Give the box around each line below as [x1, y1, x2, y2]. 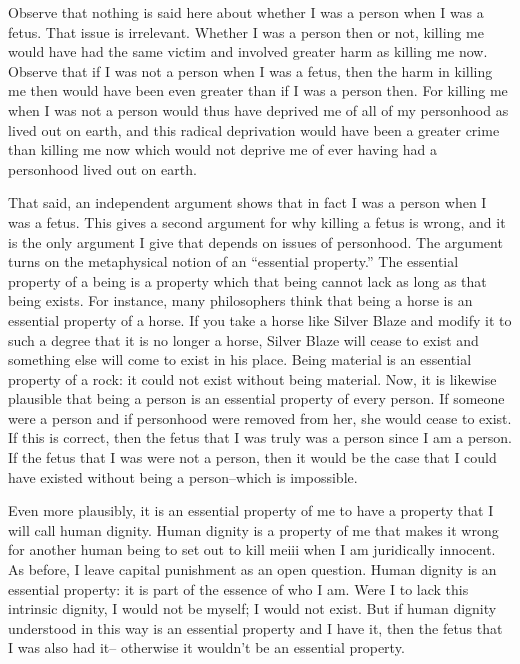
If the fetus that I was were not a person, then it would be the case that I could [8, 447, 497, 468]
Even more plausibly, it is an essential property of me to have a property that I [8, 500, 494, 521]
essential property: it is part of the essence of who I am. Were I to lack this [8, 578, 469, 599]
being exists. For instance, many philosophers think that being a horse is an [8, 290, 473, 311]
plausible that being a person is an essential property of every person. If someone [8, 388, 505, 409]
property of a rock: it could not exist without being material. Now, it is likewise [8, 368, 497, 389]
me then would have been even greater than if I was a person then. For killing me [8, 80, 508, 101]
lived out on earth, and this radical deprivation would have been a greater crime [8, 119, 500, 140]
